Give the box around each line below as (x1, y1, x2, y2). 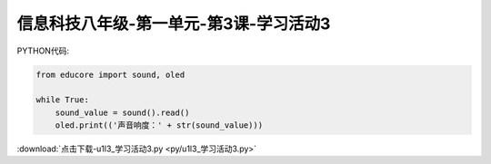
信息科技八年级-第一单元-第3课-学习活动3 (16, 14, 331, 34)
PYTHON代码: (16, 45, 70, 56)
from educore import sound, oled (35, 69, 185, 80)
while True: (35, 95, 90, 105)
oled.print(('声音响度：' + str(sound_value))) (55, 121, 264, 130)
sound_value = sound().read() (55, 107, 190, 118)
